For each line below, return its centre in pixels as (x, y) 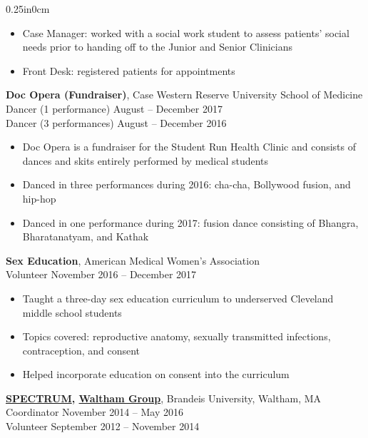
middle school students (72, 312)
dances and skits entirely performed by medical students (145, 160)
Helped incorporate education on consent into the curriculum (156, 374)
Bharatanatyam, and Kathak (86, 236)
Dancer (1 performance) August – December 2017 (114, 108)
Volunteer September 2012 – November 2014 (103, 426)
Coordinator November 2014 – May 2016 (95, 412)
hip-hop (39, 198)
